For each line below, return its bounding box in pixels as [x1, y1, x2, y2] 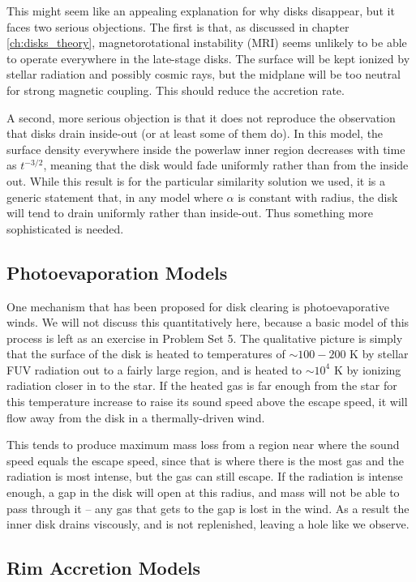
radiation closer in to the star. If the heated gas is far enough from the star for [6, 377, 397, 394]
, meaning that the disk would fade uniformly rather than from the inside [43, 156, 409, 173]
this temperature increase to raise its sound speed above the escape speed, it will [6, 393, 408, 410]
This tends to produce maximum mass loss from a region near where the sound [6, 436, 400, 453]
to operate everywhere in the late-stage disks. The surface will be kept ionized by [6, 49, 410, 66]
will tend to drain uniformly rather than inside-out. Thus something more [6, 204, 373, 221]
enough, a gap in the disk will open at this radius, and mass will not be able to [6, 484, 400, 501]
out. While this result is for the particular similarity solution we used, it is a [6, 172, 386, 189]
